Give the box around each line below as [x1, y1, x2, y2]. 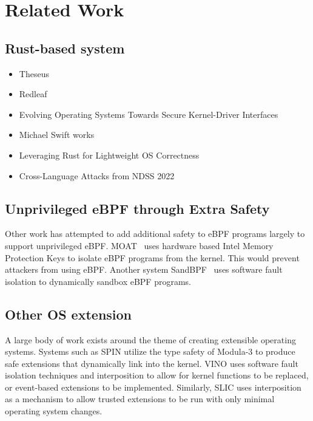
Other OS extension [5, 304, 132, 323]
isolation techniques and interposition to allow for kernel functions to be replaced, [5, 369, 309, 382]
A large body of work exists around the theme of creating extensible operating [5, 333, 296, 346]
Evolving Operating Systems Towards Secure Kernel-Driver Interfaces [19, 108, 278, 120]
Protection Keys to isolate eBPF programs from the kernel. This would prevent [5, 251, 300, 264]
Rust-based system [5, 38, 125, 57]
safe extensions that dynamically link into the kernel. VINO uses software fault [5, 357, 298, 369]
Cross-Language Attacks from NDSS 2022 [19, 169, 175, 182]
